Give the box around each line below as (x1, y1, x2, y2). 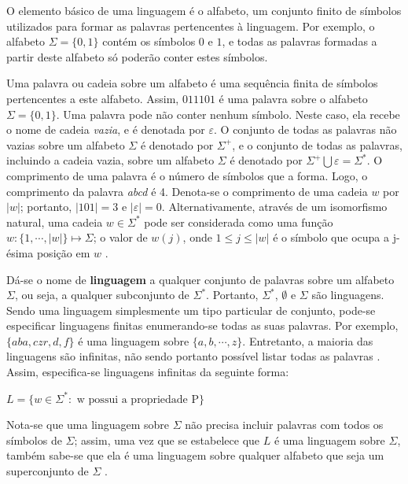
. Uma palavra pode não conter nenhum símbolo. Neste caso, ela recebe (56, 105, 400, 122)
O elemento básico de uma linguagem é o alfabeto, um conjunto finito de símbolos (6, 2, 402, 18)
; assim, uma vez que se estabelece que (74, 431, 260, 448)
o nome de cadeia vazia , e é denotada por (6, 121, 205, 138)
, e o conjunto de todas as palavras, (232, 136, 403, 153)
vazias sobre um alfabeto (6, 136, 125, 153)
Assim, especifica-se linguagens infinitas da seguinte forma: (6, 364, 289, 380)
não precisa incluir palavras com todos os (185, 416, 384, 433)
